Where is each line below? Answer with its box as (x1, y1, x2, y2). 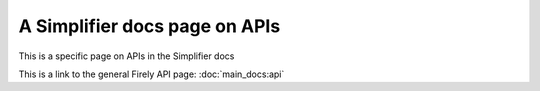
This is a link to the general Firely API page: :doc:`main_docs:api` (18, 68, 285, 80)
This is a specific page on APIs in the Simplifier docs (18, 50, 235, 62)
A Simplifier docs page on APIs (18, 15, 281, 37)
